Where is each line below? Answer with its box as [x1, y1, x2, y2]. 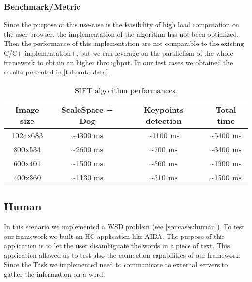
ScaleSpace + [61, 104, 113, 115]
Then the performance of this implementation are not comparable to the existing [4, 38, 244, 48]
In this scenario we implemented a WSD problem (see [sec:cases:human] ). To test [4, 221, 245, 231]
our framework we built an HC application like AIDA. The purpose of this [4, 231, 225, 241]
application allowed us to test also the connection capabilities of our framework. [4, 250, 241, 260]
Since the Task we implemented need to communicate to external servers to [4, 259, 228, 269]
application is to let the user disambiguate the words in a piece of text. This [4, 240, 230, 251]
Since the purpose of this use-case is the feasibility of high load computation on [4, 19, 239, 30]
